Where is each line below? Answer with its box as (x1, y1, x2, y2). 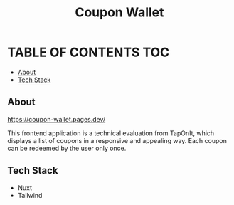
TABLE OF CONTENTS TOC (7, 44, 170, 61)
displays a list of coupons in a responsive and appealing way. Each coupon (7, 136, 228, 144)
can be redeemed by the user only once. (7, 144, 127, 152)
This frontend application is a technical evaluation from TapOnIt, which (7, 129, 215, 137)
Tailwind (17, 191, 43, 199)
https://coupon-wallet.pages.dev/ (7, 115, 106, 123)
